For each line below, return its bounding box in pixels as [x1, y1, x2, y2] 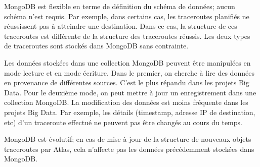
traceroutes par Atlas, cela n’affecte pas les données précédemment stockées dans [4, 143, 254, 154]
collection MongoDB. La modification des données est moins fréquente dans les [4, 97, 248, 107]
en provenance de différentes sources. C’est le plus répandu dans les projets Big [4, 77, 249, 88]
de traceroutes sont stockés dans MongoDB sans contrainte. [4, 40, 189, 51]
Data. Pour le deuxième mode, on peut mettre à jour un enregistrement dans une [4, 87, 256, 97]
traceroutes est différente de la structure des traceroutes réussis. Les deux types [4, 30, 250, 41]
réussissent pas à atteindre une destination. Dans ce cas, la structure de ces [4, 21, 237, 31]
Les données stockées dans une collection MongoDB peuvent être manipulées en [4, 57, 251, 68]
